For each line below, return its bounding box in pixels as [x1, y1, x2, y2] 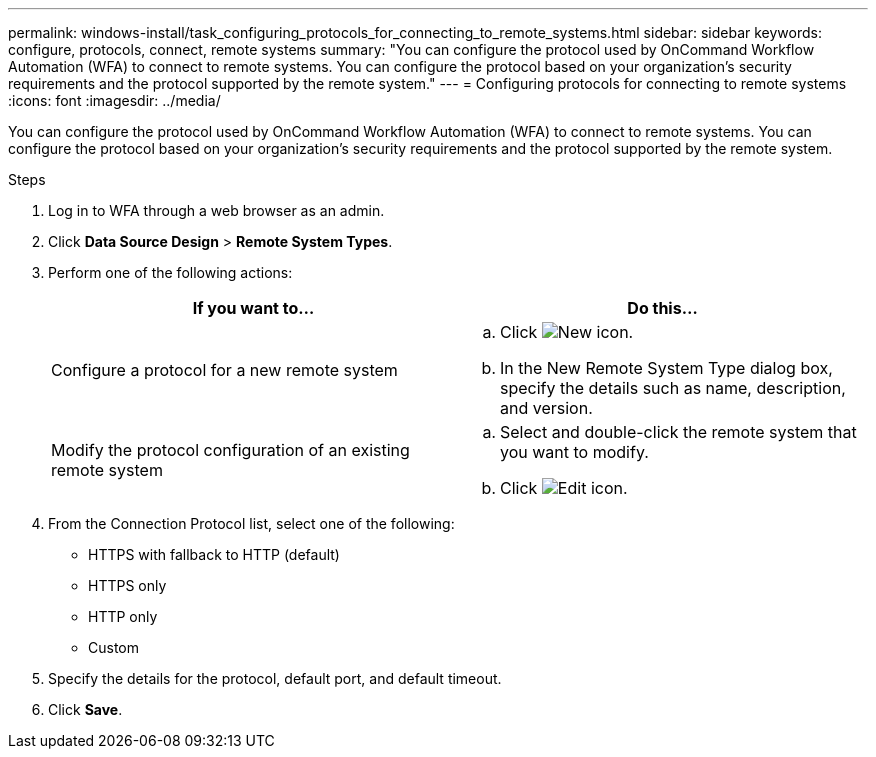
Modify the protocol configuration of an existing [51, 440, 410, 460]
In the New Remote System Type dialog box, [500, 358, 833, 378]
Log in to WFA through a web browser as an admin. [48, 202, 385, 219]
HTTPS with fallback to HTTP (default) [88, 546, 340, 563]
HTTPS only [88, 577, 167, 594]
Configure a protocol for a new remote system [51, 360, 398, 380]
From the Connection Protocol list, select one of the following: [48, 515, 455, 532]
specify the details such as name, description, [500, 378, 846, 398]
